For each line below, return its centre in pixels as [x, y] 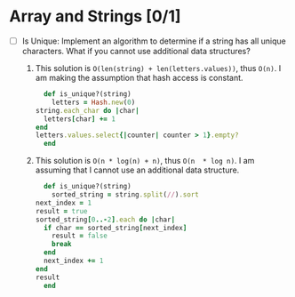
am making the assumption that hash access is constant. [139, 78]
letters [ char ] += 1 [79, 119]
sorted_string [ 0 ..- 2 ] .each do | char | [105, 220]
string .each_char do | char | [87, 110]
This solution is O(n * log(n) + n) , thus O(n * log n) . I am [145, 161]
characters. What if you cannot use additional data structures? [136, 51]
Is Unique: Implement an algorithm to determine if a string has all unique [154, 41]
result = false [80, 236]
